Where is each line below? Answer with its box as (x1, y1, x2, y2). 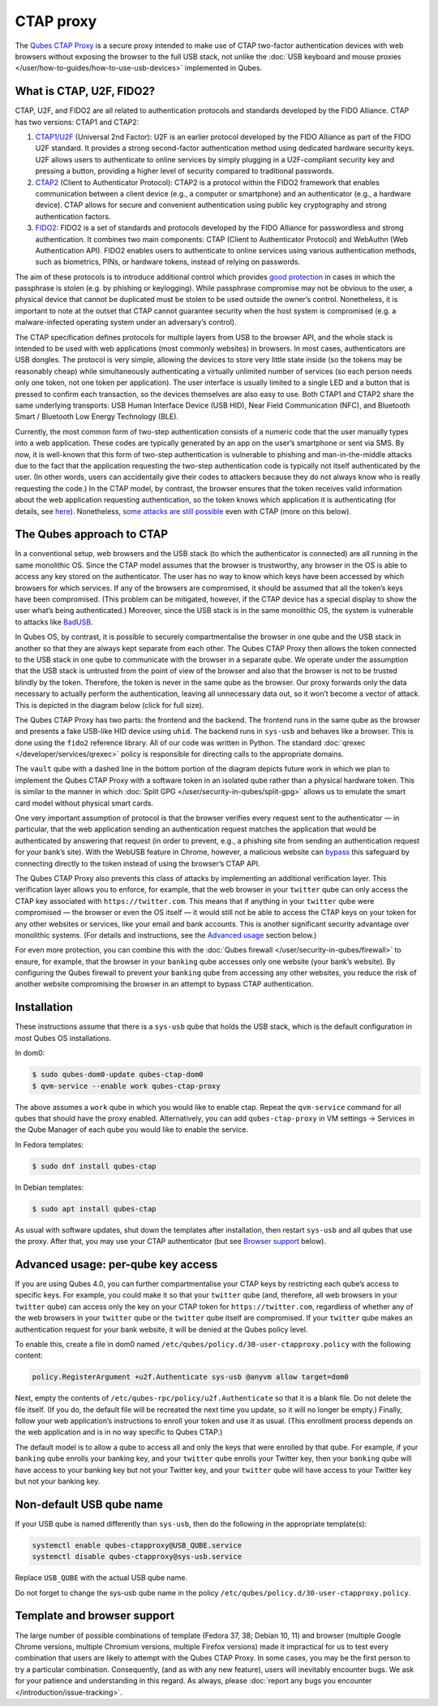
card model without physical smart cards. (15, 798, 154, 808)
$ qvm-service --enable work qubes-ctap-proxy (32, 1081, 221, 1091)
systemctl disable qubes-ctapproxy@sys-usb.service (32, 1552, 243, 1561)
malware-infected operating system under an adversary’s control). (15, 317, 237, 327)
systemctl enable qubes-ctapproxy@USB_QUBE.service (32, 1540, 243, 1550)
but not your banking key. (15, 1476, 101, 1486)
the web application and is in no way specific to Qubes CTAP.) (15, 1427, 223, 1437)
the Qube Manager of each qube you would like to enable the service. (15, 1125, 249, 1134)
